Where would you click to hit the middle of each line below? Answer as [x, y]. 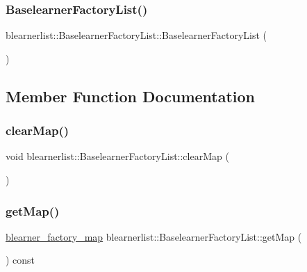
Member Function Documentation [131, 96]
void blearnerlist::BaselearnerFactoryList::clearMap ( [117, 156]
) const [20, 260]
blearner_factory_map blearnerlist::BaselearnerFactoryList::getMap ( [154, 236]
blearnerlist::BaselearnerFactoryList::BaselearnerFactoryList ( [136, 35]
